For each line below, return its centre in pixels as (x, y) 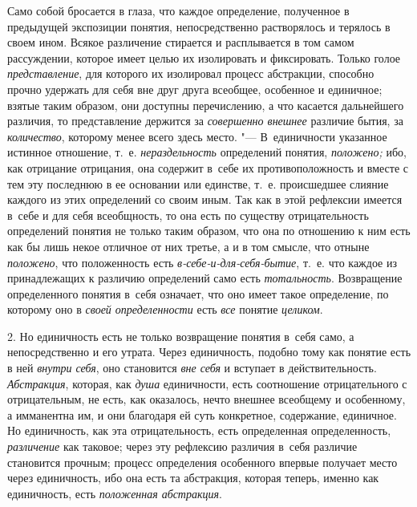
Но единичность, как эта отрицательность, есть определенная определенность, (199, 430)
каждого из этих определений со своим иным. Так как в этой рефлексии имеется (205, 199)
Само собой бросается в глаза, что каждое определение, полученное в (178, 10)
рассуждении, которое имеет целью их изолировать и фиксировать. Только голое (204, 57)
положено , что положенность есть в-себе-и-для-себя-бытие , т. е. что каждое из (202, 262)
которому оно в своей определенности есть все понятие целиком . (165, 309)
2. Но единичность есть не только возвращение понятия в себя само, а (181, 336)
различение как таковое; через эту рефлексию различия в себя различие (182, 446)
